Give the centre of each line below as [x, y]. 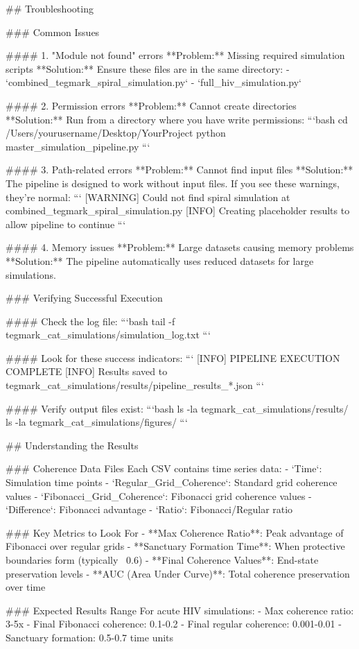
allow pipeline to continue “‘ [66, 224]
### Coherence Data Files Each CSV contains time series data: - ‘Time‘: [164, 468]
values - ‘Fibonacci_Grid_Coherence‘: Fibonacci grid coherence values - [159, 495]
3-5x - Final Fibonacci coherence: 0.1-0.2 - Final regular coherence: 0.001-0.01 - [174, 624]
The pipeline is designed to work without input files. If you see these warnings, [173, 183]
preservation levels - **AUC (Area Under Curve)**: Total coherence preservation [178, 573]
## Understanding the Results [72, 445]
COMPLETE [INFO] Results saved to [87, 371]
